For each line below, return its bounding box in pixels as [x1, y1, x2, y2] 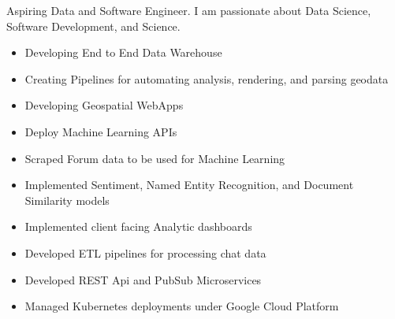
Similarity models [24, 191, 110, 208]
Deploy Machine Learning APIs [24, 123, 177, 139]
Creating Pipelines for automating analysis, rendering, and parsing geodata [24, 70, 389, 87]
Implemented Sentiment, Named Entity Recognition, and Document [24, 176, 354, 193]
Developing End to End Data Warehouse [24, 44, 222, 61]
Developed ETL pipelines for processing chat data [24, 244, 266, 261]
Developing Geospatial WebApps [24, 97, 184, 113]
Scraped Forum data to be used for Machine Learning [24, 150, 285, 166]
